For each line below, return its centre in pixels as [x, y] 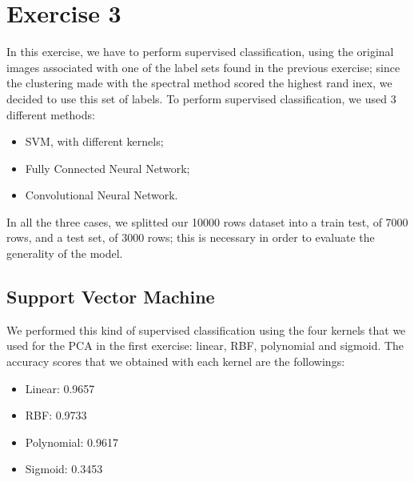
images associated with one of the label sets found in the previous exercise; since [203, 67]
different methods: [51, 114]
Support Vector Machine [111, 297]
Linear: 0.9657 [60, 388]
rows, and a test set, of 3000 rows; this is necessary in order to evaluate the [191, 237]
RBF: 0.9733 [56, 415]
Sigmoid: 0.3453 [64, 469]
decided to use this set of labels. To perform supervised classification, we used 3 [201, 98]
